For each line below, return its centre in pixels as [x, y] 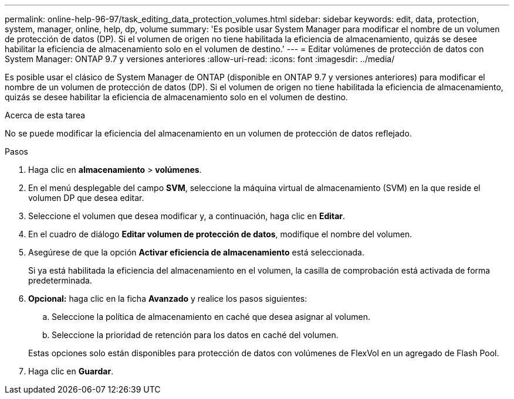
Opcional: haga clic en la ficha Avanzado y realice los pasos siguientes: [168, 299]
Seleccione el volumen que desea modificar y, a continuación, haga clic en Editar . [187, 216]
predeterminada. [60, 280]
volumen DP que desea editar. [86, 198]
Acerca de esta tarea [45, 115]
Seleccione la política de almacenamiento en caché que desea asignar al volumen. [211, 317]
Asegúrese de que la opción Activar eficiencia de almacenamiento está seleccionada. [196, 252]
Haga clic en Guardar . [71, 371]
